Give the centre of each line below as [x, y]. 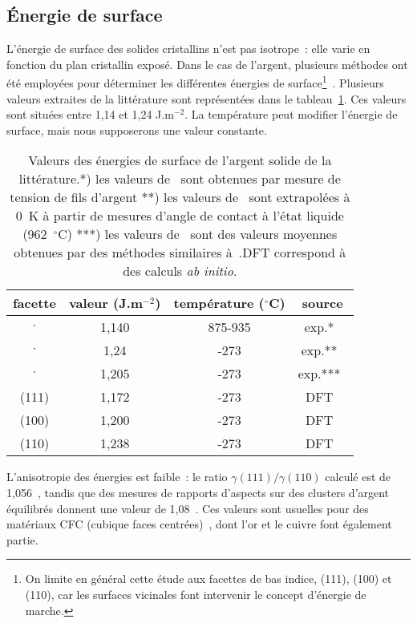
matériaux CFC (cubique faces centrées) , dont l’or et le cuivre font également [199, 524]
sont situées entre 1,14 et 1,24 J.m [90, 114]
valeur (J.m [106, 303]
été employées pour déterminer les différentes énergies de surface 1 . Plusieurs [195, 82]
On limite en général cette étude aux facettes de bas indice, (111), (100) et [208, 578]
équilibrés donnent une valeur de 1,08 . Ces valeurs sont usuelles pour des [188, 508]
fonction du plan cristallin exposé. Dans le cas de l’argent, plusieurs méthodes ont [207, 64]
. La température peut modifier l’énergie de [291, 114]
